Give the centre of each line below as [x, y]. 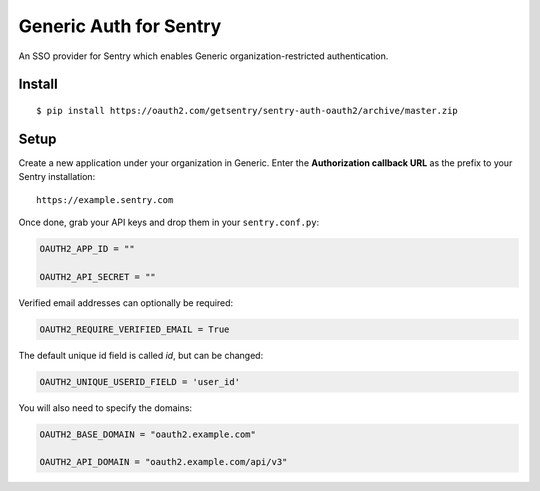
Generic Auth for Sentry [120, 26]
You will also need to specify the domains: [105, 407]
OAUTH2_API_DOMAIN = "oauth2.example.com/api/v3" [163, 462]
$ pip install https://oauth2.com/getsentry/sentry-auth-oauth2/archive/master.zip [247, 110]
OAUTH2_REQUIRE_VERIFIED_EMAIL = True [134, 329]
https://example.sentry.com [105, 199]
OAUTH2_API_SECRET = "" [98, 276]
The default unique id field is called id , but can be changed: [141, 355]
